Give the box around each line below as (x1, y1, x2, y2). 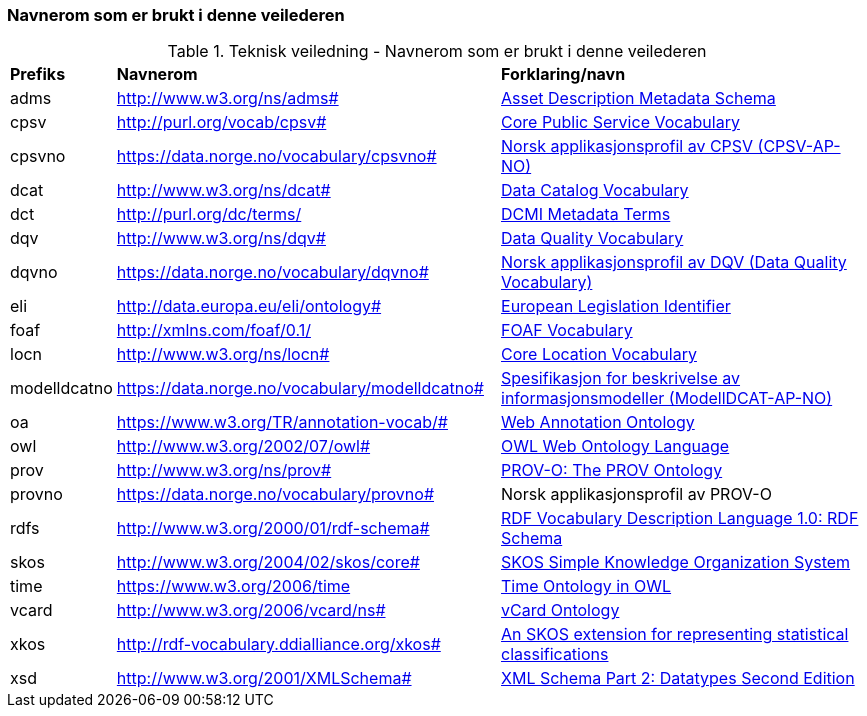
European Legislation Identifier (501, 296, 731, 317)
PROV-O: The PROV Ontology (501, 460, 723, 481)
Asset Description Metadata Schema (501, 88, 776, 109)
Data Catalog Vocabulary (501, 180, 689, 201)
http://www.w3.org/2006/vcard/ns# (116, 600, 386, 621)
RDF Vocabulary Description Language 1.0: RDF (501, 508, 859, 529)
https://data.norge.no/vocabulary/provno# (116, 484, 435, 505)
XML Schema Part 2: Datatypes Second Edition (501, 668, 855, 689)
